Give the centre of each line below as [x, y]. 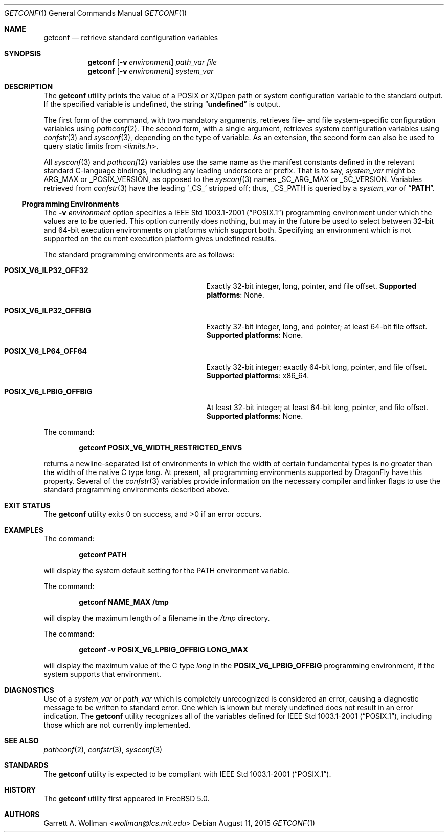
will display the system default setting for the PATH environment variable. [167, 570]
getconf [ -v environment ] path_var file [152, 62]
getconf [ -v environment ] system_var [151, 71]
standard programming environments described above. [137, 490]
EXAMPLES [24, 530]
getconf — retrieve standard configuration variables [131, 38]
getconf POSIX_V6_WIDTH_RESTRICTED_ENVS [161, 448]
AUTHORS [22, 814]
